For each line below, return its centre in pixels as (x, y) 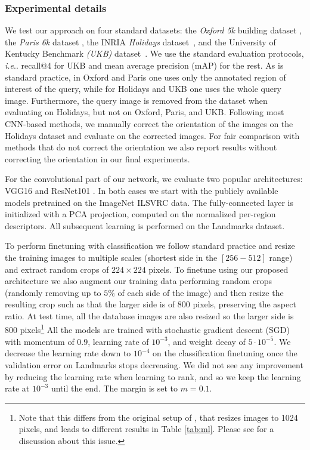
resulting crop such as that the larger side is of (90, 304)
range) (281, 257)
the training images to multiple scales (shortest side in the (111, 257)
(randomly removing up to (53, 292)
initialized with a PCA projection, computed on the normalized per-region (140, 214)
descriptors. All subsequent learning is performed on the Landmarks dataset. (145, 225)
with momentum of (40, 341)
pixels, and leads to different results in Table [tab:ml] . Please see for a (146, 429)
